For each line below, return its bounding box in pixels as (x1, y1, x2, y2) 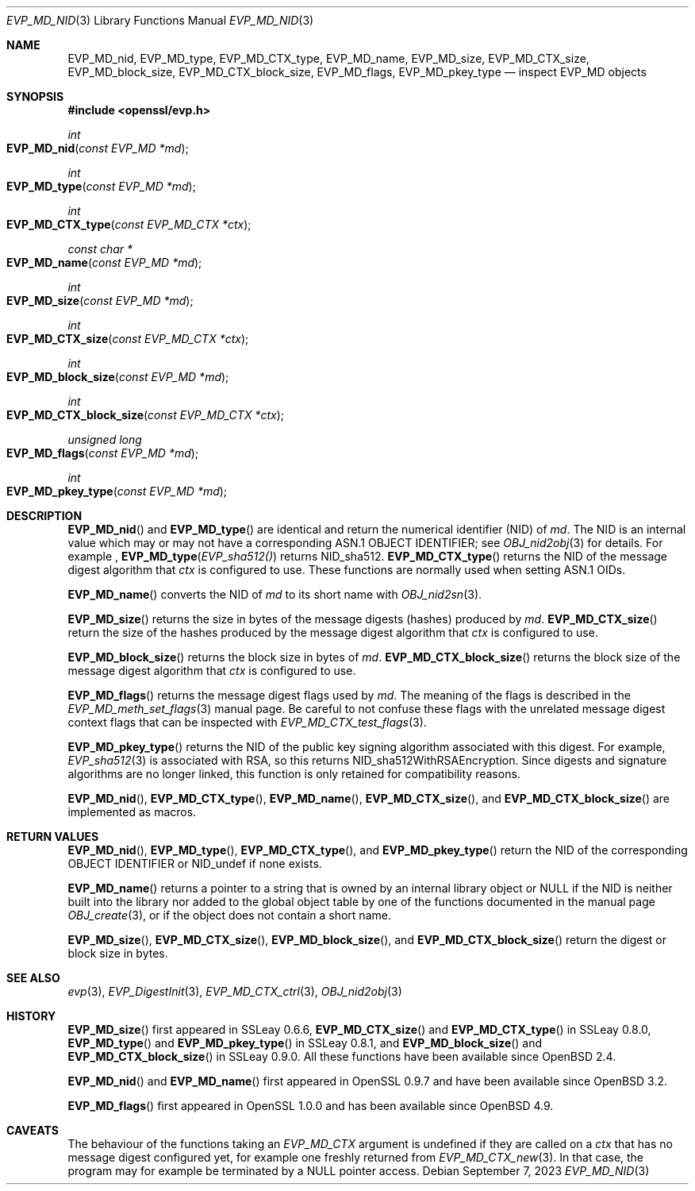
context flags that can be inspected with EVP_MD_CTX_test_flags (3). (67, 715, 427, 729)
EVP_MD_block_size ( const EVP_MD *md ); (6, 370, 229, 384)
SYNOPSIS (6, 90, 64, 103)
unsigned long (67, 433, 142, 446)
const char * (67, 242, 133, 256)
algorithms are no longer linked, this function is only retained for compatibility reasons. (67, 767, 520, 781)
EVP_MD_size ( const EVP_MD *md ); (6, 294, 194, 307)
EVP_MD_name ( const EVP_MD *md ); (6, 256, 202, 269)
